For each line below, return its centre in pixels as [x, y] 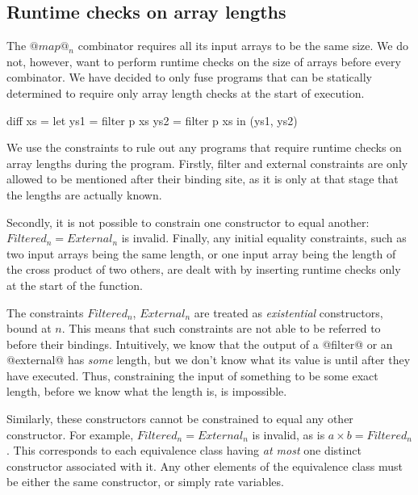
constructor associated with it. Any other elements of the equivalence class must [205, 466]
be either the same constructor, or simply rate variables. [145, 482]
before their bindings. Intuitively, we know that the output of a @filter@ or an [200, 344]
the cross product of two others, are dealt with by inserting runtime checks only [204, 269]
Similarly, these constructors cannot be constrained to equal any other [180, 419]
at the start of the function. [75, 285]
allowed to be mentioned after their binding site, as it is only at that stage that [203, 179]
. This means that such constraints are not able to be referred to [221, 328]
